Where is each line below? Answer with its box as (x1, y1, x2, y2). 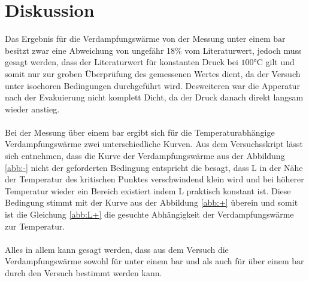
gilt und (265, 56, 295, 68)
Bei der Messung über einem (5, 126, 110, 138)
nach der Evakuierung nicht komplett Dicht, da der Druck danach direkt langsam (5, 91, 304, 103)
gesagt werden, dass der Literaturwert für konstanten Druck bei (5, 56, 238, 68)
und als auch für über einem (186, 255, 289, 267)
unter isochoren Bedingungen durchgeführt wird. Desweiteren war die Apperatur (5, 79, 300, 91)
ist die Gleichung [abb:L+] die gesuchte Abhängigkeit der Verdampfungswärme (5, 208, 294, 221)
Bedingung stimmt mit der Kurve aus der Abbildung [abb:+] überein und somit (5, 196, 298, 209)
